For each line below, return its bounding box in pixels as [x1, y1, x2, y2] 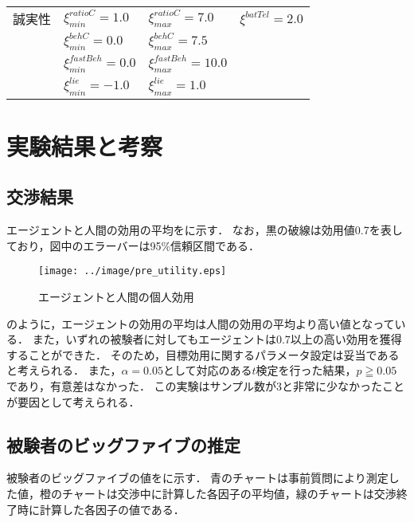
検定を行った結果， [256, 362, 357, 379]
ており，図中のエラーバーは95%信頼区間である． [6, 237, 260, 253]
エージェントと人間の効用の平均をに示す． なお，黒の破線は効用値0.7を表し [6, 222, 403, 238]
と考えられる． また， [6, 362, 122, 379]
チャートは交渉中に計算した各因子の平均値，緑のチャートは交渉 [61, 485, 396, 501]
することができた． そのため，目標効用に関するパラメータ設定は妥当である [6, 346, 400, 363]
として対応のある [162, 362, 252, 379]
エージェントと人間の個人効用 [38, 288, 194, 304]
